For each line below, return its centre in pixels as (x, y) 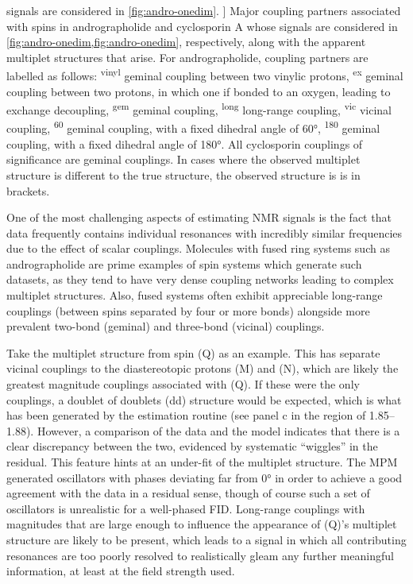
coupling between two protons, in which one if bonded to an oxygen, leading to (199, 91)
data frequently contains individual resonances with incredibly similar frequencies (205, 232)
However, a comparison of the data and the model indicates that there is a (218, 430)
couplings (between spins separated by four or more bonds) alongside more (188, 310)
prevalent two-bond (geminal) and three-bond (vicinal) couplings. (166, 326)
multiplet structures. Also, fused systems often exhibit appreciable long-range (195, 295)
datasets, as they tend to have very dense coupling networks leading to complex (200, 279)
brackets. (28, 190)
